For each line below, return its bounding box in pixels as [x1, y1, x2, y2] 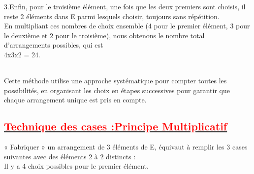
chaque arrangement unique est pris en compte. [4, 95, 147, 105]
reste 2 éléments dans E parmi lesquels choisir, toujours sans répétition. [4, 11, 220, 21]
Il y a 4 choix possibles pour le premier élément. [4, 161, 149, 171]
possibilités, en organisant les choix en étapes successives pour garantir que [4, 85, 230, 95]
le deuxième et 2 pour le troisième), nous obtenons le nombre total [4, 30, 205, 40]
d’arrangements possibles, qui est [4, 40, 103, 50]
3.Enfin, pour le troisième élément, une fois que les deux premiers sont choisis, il [4, 1, 246, 11]
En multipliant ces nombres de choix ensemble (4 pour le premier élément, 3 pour [4, 21, 250, 31]
